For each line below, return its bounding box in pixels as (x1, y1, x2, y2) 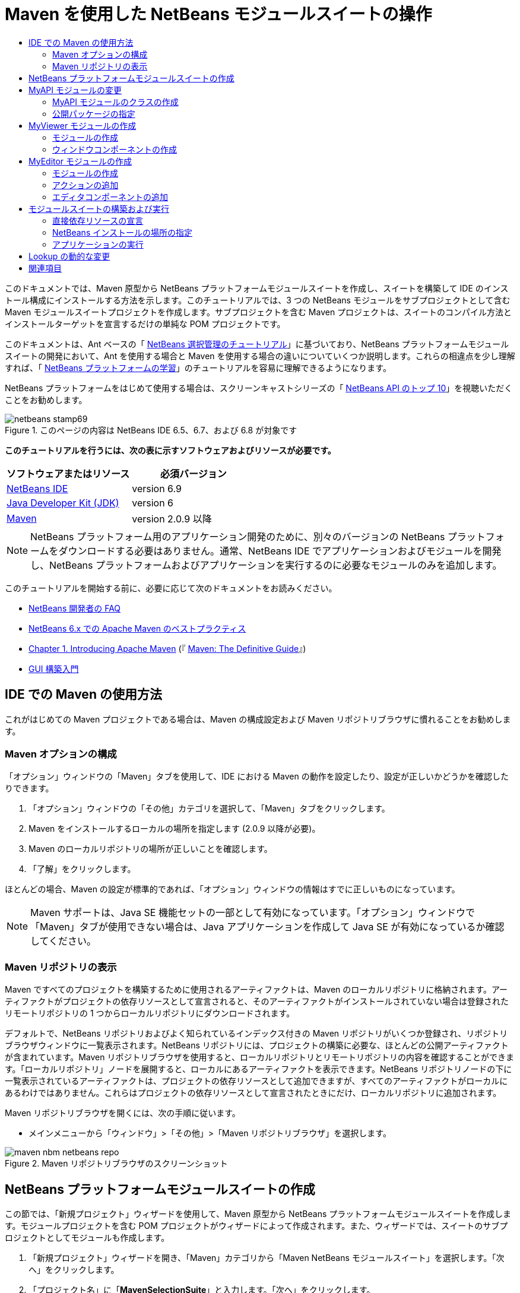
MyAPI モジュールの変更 (28, 84, 122, 95)
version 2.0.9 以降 (132, 512, 212, 525)
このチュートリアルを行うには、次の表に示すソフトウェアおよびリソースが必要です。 (5, 445, 336, 455)
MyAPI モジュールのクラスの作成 (52, 96, 179, 107)
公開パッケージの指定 (52, 108, 135, 119)
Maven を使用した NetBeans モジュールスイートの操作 (5, 4, 432, 24)
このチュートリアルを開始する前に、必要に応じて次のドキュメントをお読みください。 (5, 582, 337, 593)
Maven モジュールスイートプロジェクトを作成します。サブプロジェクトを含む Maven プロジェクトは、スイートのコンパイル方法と (5, 306, 512, 317)
